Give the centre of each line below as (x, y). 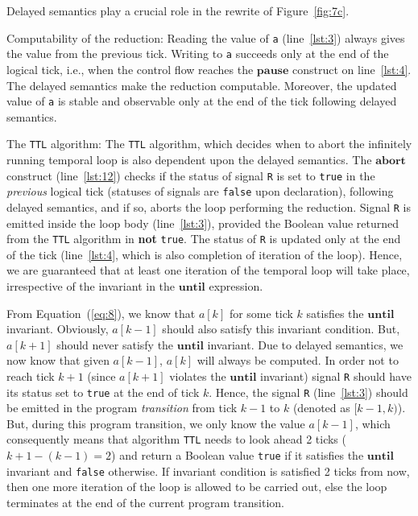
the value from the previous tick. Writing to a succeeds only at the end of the (198, 54)
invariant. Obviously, (58, 329)
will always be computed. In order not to (298, 360)
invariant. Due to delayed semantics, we (305, 344)
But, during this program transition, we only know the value (156, 423)
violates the (198, 376)
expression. (236, 286)
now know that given (58, 360)
